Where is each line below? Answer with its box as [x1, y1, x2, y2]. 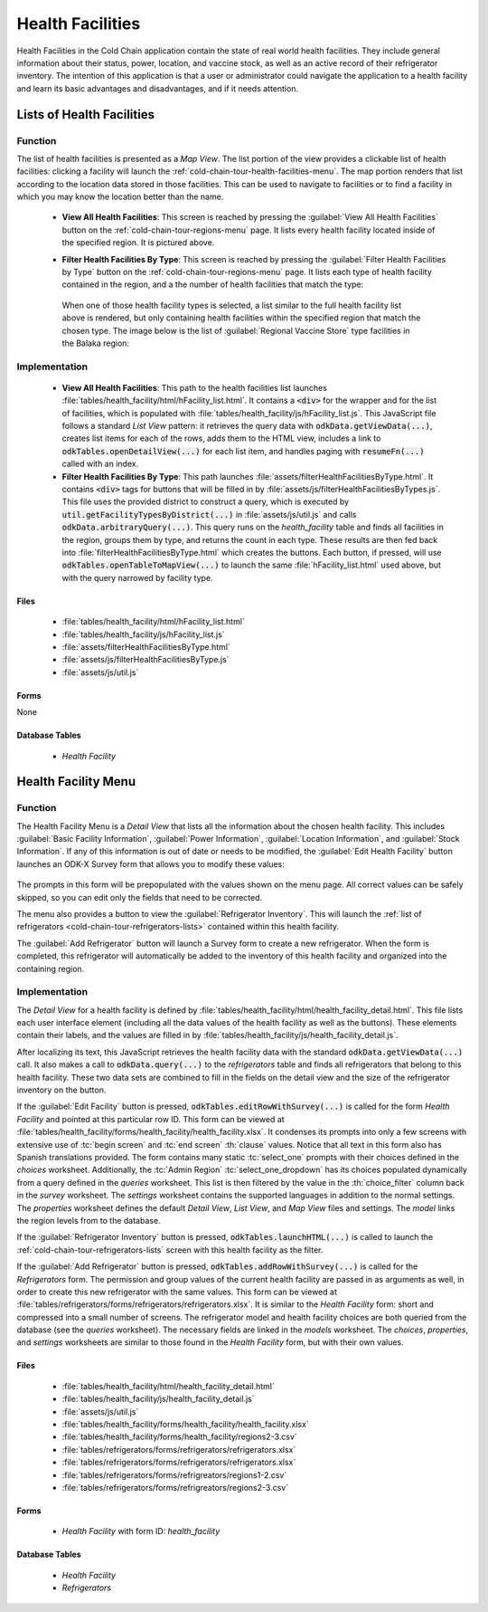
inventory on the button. [16, 1084, 107, 1095]
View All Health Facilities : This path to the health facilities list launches [61, 382, 327, 393]
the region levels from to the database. [16, 1215, 162, 1226]
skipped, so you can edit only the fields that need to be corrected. [16, 892, 263, 902]
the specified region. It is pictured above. [61, 237, 215, 248]
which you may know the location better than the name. [16, 191, 224, 203]
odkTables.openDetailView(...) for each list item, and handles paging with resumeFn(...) [61, 445, 425, 456]
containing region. [16, 963, 85, 974]
